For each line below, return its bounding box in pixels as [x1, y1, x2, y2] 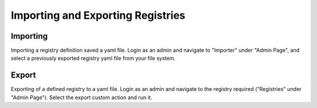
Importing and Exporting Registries [11, 9, 186, 22]
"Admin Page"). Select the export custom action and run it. [11, 94, 153, 101]
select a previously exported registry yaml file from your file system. [11, 55, 176, 62]
